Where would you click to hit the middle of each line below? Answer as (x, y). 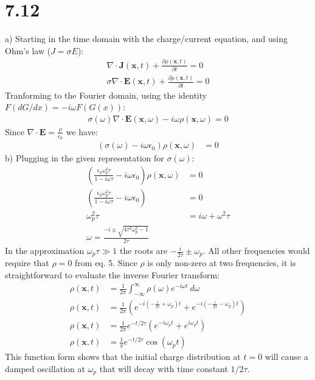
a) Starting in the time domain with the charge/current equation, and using (146, 39)
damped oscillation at (45, 368)
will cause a (286, 357)
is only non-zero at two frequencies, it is (222, 263)
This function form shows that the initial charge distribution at (123, 357)
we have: (82, 131)
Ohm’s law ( (28, 50)
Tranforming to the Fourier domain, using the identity (106, 95)
